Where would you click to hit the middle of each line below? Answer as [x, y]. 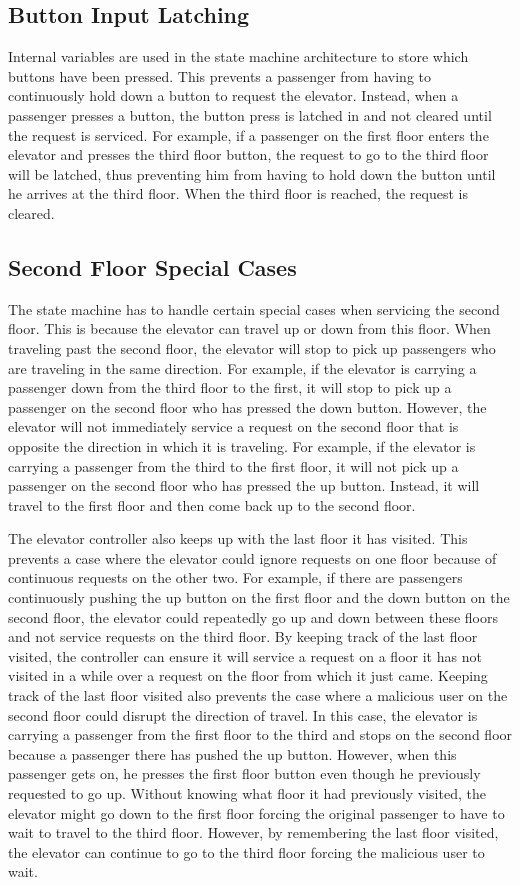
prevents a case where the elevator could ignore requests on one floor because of [252, 557]
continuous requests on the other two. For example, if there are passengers [235, 577]
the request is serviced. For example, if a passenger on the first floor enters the [248, 134]
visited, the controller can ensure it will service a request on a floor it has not [245, 655]
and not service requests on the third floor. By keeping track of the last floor [243, 636]
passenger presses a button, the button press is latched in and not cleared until [250, 114]
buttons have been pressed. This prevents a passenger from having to [220, 75]
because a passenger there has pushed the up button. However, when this [232, 753]
